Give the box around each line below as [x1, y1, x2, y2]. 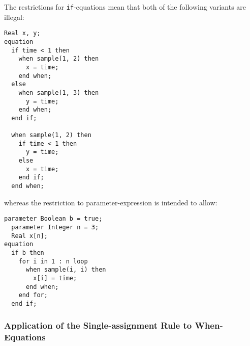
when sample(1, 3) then [18, 89, 99, 96]
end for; [18, 291, 48, 299]
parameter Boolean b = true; [4, 215, 103, 223]
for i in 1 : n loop [18, 257, 88, 265]
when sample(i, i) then [25, 266, 106, 274]
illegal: [4, 11, 24, 22]
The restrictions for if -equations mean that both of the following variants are [4, 2, 246, 12]
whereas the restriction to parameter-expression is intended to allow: [4, 197, 217, 207]
